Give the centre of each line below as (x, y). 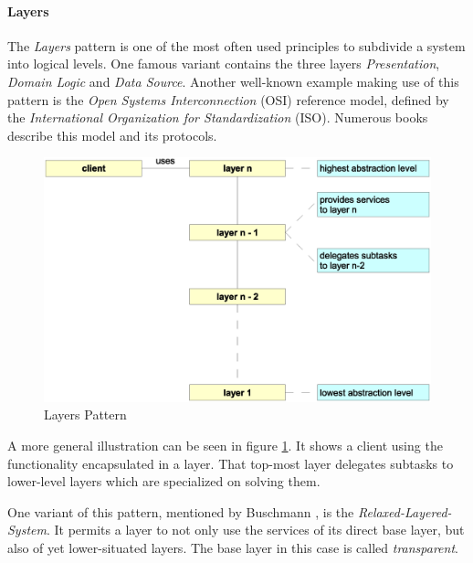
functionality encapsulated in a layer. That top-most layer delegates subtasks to (231, 463)
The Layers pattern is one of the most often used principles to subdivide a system (236, 45)
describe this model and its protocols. (112, 135)
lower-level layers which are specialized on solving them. (164, 481)
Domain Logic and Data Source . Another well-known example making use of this (233, 81)
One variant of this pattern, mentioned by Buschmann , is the (181, 511)
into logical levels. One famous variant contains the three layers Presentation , (224, 64)
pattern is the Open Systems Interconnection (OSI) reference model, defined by (228, 99)
